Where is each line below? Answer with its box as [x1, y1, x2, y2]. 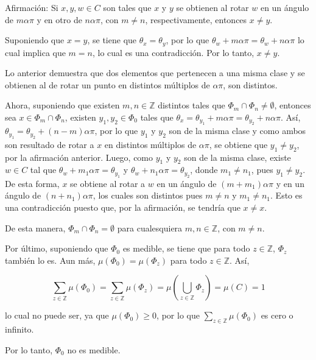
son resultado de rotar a [5, 138, 94, 150]
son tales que [103, 1, 152, 13]
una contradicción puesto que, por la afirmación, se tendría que [5, 201, 241, 214]
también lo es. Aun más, [5, 253, 96, 266]
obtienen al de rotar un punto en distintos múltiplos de [5, 78, 210, 91]
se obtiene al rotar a [70, 177, 146, 189]
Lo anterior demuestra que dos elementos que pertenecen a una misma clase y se [5, 66, 305, 79]
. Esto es [270, 189, 303, 202]
